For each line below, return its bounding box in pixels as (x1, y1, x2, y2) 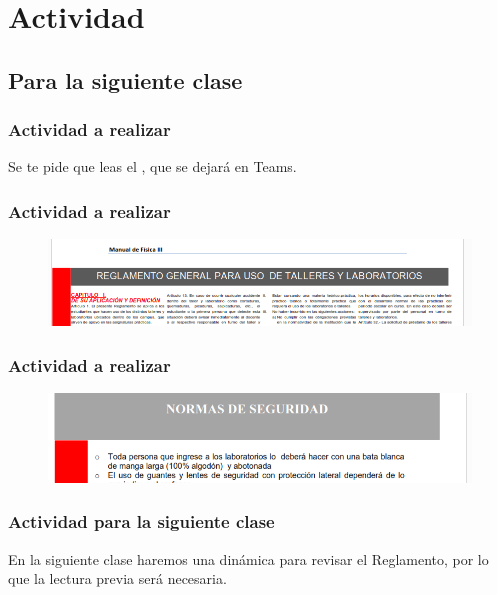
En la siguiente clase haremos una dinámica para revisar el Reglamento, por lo (8, 548, 489, 569)
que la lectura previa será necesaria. (8, 568, 227, 589)
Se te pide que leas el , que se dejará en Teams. (8, 156, 297, 177)
